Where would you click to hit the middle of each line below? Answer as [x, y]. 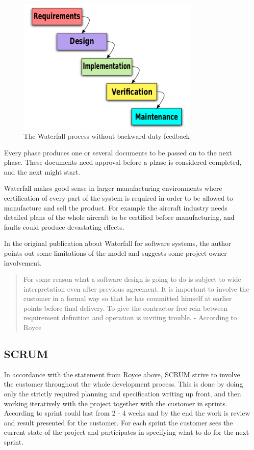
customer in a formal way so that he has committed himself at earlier [127, 298]
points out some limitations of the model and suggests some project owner [115, 253]
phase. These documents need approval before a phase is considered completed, [123, 162]
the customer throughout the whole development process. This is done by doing [124, 384]
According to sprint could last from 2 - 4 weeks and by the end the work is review [127, 413]
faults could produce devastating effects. [64, 226]
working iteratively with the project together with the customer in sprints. [116, 403]
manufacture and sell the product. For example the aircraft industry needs [116, 207]
